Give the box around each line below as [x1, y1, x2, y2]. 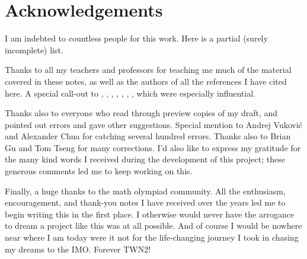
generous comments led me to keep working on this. [5, 165, 193, 177]
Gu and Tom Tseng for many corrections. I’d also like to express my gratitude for [5, 141, 301, 154]
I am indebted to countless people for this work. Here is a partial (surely [5, 32, 268, 44]
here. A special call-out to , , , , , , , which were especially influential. [5, 87, 255, 99]
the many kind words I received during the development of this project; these [5, 153, 285, 165]
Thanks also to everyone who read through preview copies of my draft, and [5, 107, 278, 119]
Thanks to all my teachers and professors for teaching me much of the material [5, 63, 292, 76]
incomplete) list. [5, 43, 63, 56]
